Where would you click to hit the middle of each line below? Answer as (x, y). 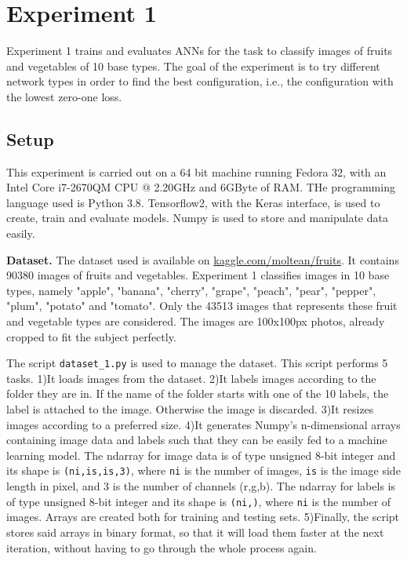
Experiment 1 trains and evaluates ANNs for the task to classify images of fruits (200, 51)
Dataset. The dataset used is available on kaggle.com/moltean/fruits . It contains (203, 259)
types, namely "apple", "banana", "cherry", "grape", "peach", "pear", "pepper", (191, 290)
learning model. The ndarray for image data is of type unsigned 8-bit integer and (201, 455)
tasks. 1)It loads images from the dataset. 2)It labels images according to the (191, 378)
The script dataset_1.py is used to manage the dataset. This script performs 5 (197, 363)
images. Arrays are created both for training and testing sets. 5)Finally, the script (203, 517)
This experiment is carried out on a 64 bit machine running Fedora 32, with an (196, 171)
